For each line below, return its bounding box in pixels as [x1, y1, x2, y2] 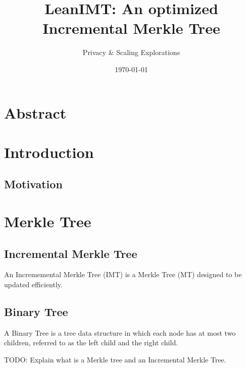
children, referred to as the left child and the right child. [4, 337, 178, 348]
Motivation [4, 176, 63, 192]
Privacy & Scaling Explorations [82, 47, 180, 58]
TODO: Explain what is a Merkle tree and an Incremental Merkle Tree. [4, 354, 226, 364]
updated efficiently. [4, 279, 63, 290]
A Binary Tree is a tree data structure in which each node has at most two [4, 327, 236, 338]
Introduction [4, 141, 94, 162]
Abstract [4, 102, 67, 123]
